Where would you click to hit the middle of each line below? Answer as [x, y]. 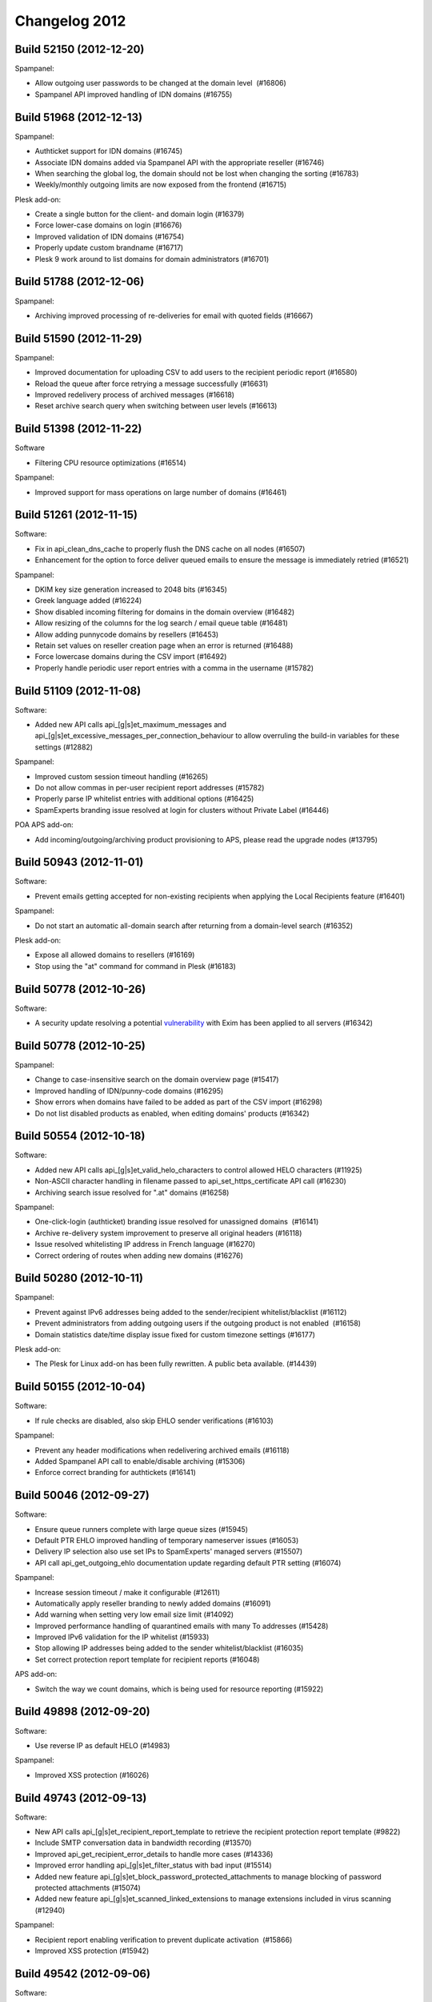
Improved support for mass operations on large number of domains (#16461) [161, 492]
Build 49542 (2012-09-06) [83, 1974]
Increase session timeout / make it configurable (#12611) [127, 1592]
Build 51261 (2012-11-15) [76, 515]
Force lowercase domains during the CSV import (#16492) [131, 657]
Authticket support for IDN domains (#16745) [109, 151]
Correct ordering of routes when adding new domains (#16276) [139, 1255]
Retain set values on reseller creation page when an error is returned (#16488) [164, 645]
